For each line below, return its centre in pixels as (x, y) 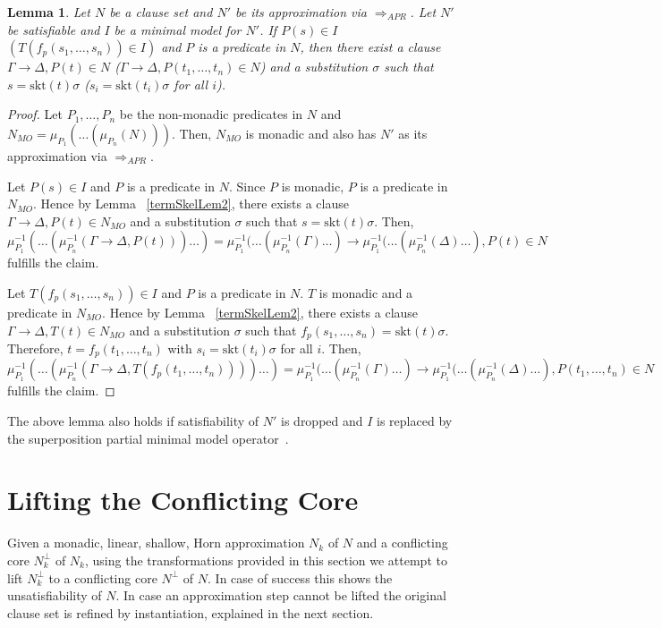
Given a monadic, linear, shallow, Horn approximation (156, 543)
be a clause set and (161, 12)
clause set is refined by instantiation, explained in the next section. (191, 612)
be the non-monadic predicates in (211, 114)
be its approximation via (301, 12)
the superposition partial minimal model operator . (148, 438)
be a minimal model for (178, 29)
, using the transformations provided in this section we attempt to (266, 560)
